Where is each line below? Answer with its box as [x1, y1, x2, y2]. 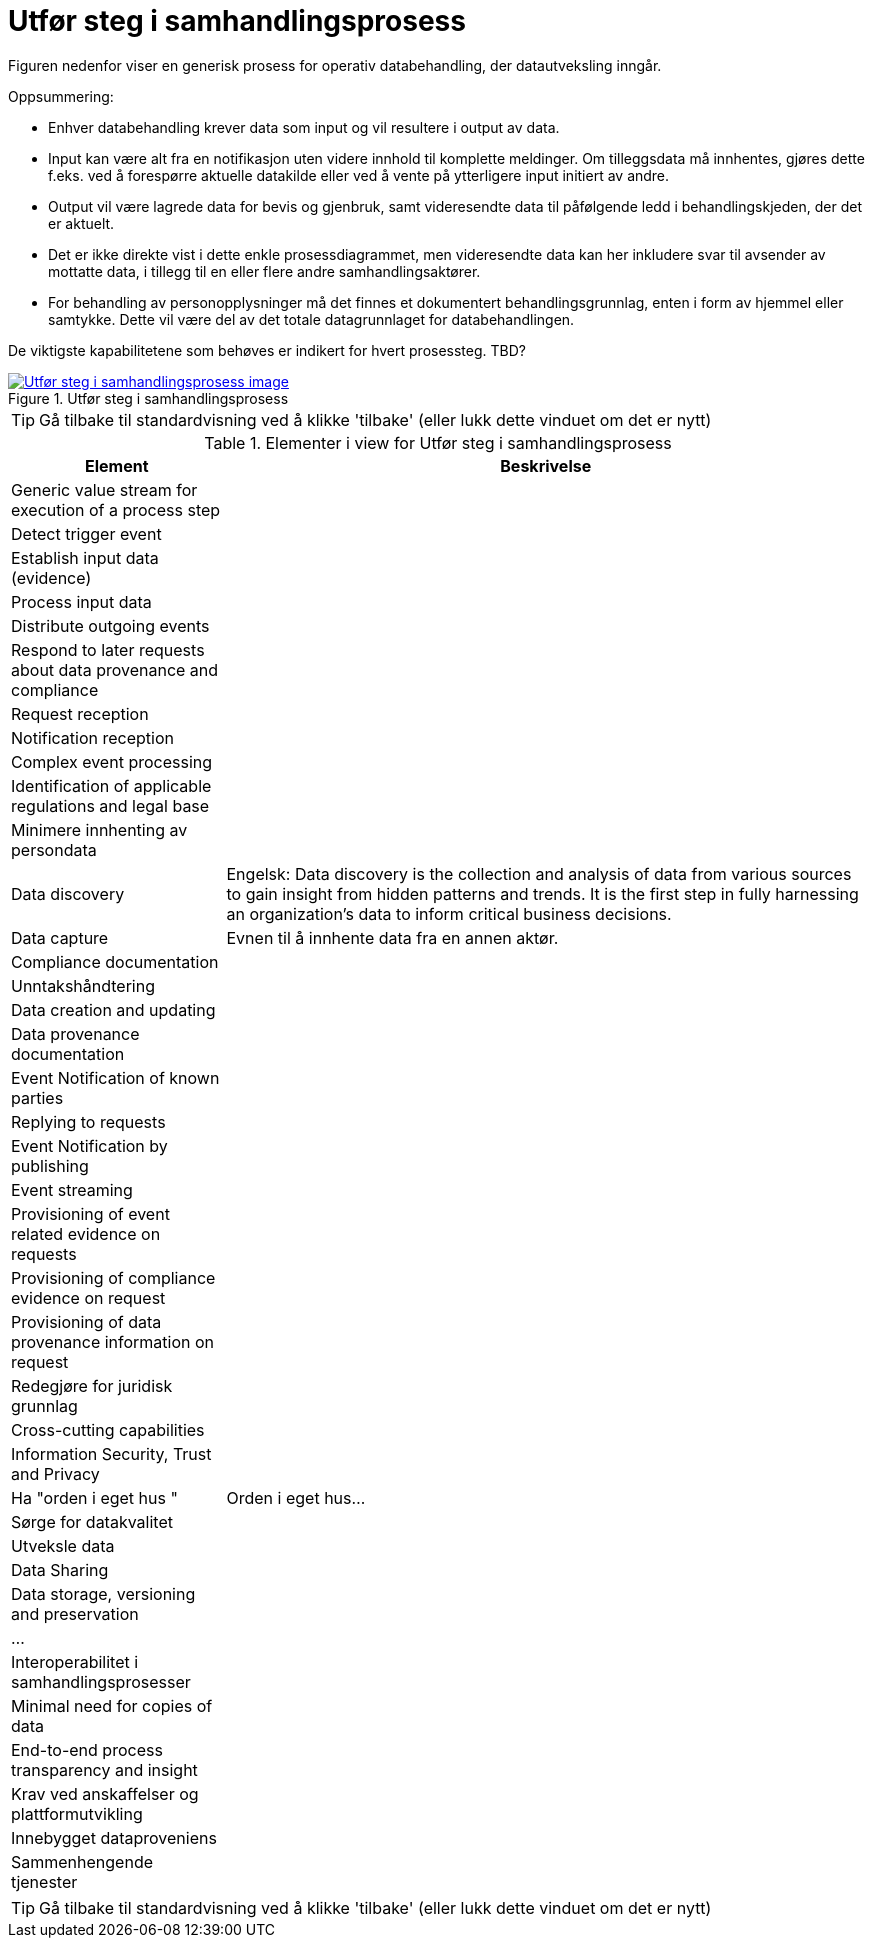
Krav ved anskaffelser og [11, 1783, 199, 1804]
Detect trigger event [11, 523, 162, 544]
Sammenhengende [11, 1851, 154, 1872]
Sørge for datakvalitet [11, 1511, 173, 1532]
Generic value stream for [11, 479, 198, 500]
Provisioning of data [11, 1311, 162, 1332]
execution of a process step [11, 499, 221, 520]
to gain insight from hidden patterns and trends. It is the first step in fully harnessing [226, 883, 859, 904]
